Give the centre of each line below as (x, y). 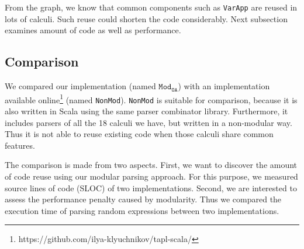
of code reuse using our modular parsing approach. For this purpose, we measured (151, 176)
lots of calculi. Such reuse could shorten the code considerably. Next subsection (146, 18)
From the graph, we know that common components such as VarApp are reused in (151, 7)
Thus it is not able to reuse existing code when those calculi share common (139, 134)
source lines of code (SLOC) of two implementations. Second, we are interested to (151, 187)
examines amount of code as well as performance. (93, 30)
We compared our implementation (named (80, 86)
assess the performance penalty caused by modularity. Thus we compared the (143, 199)
